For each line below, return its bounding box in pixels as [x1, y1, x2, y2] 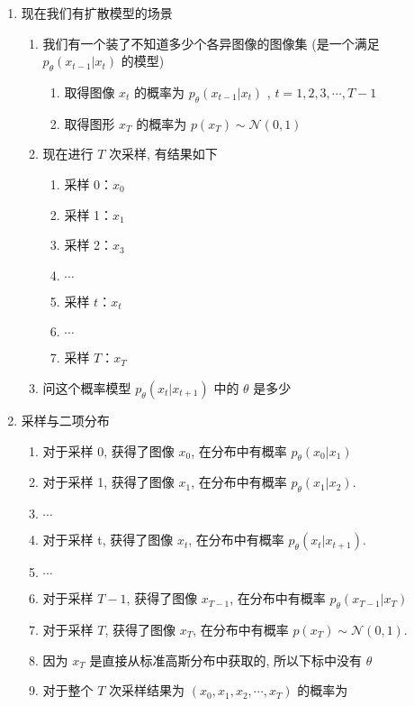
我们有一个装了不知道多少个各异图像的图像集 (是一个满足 [42, 33, 380, 52]
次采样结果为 [109, 681, 185, 700]
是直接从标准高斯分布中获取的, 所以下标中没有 [89, 650, 363, 669]
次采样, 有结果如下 [109, 144, 218, 163]
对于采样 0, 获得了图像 [42, 441, 175, 460]
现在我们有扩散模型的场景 [21, 4, 173, 22]
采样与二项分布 [21, 410, 110, 429]
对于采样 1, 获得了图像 [42, 472, 175, 491]
